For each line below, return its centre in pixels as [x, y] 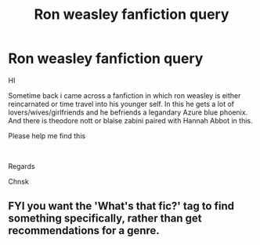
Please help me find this [47, 136]
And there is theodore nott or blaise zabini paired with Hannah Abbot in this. [130, 120]
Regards [22, 166]
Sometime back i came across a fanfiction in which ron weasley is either [125, 95]
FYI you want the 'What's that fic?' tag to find [121, 206]
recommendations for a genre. [84, 230]
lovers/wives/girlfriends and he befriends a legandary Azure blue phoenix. [128, 112]
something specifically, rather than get [105, 219]
